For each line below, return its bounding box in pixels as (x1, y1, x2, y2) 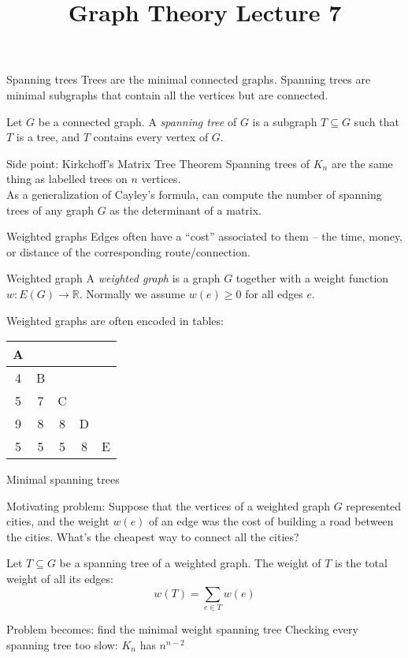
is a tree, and (16, 129, 80, 145)
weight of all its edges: (6, 570, 113, 587)
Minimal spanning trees (6, 471, 120, 488)
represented (346, 497, 402, 514)
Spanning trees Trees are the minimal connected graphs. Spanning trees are (6, 71, 371, 88)
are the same (331, 155, 393, 171)
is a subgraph (252, 113, 317, 129)
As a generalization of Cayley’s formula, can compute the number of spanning (6, 185, 382, 202)
